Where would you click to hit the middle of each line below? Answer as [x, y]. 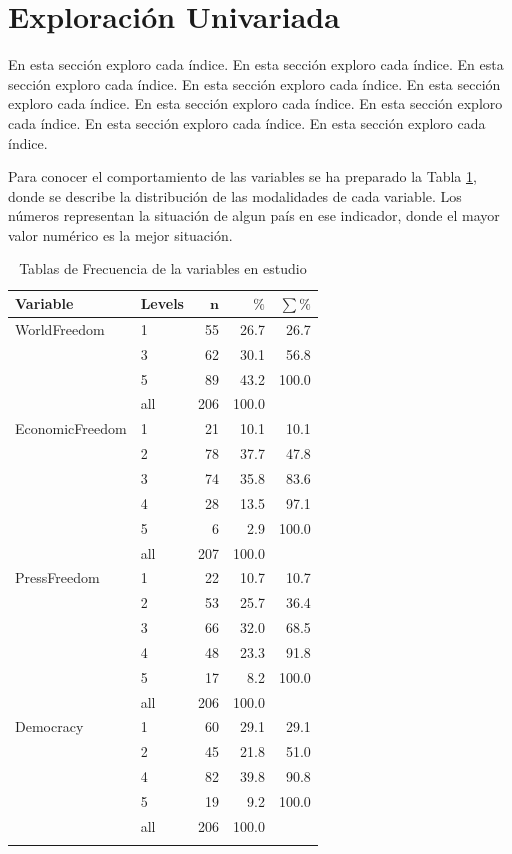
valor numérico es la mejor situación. [120, 234]
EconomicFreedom [71, 428]
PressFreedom [57, 577]
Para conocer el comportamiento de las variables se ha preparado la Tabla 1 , [242, 176]
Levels [162, 303]
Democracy [49, 726]
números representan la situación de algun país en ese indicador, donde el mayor [254, 215]
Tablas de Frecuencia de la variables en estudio [163, 268]
